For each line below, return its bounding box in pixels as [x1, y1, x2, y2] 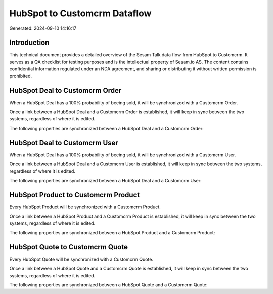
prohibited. [9, 73, 32, 79]
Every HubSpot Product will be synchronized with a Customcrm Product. [9, 204, 161, 210]
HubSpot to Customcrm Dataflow [9, 8, 152, 19]
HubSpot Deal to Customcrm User [9, 138, 118, 147]
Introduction [9, 38, 50, 47]
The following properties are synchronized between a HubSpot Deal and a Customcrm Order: [9, 125, 204, 131]
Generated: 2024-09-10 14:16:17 [9, 25, 77, 31]
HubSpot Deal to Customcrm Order [9, 86, 122, 95]
